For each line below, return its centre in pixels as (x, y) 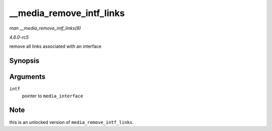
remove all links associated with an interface (55, 46)
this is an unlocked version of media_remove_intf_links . (72, 122)
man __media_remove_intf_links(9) (45, 28)
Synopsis (24, 61)
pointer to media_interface (52, 96)
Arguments (27, 77)
